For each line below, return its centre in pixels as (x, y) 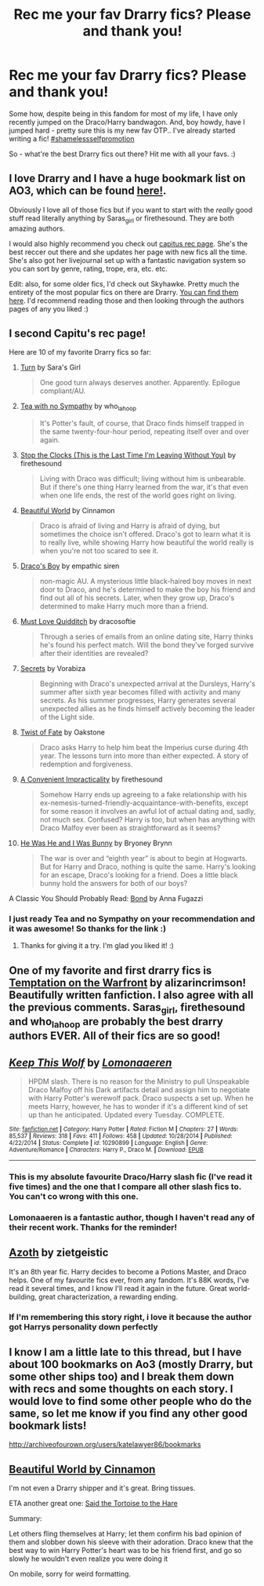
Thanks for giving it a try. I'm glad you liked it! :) (97, 946)
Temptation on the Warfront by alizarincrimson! (127, 983)
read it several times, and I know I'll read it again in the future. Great (118, 1288)
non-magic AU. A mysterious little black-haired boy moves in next (145, 582)
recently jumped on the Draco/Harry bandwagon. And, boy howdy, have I (127, 122)
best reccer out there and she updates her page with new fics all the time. (128, 252)
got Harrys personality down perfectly (84, 1326)
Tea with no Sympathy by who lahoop (78, 407)
